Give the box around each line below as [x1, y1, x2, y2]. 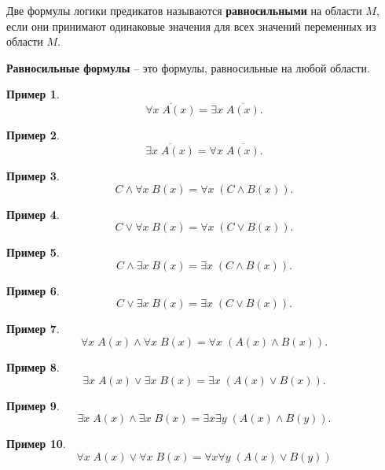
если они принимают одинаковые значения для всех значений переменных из [6, 17, 376, 34]
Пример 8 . [6, 358, 60, 375]
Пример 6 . [6, 282, 60, 298]
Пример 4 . [6, 205, 60, 222]
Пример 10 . [6, 435, 66, 452]
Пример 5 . [6, 244, 60, 261]
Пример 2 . [6, 127, 60, 143]
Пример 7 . [6, 320, 60, 337]
